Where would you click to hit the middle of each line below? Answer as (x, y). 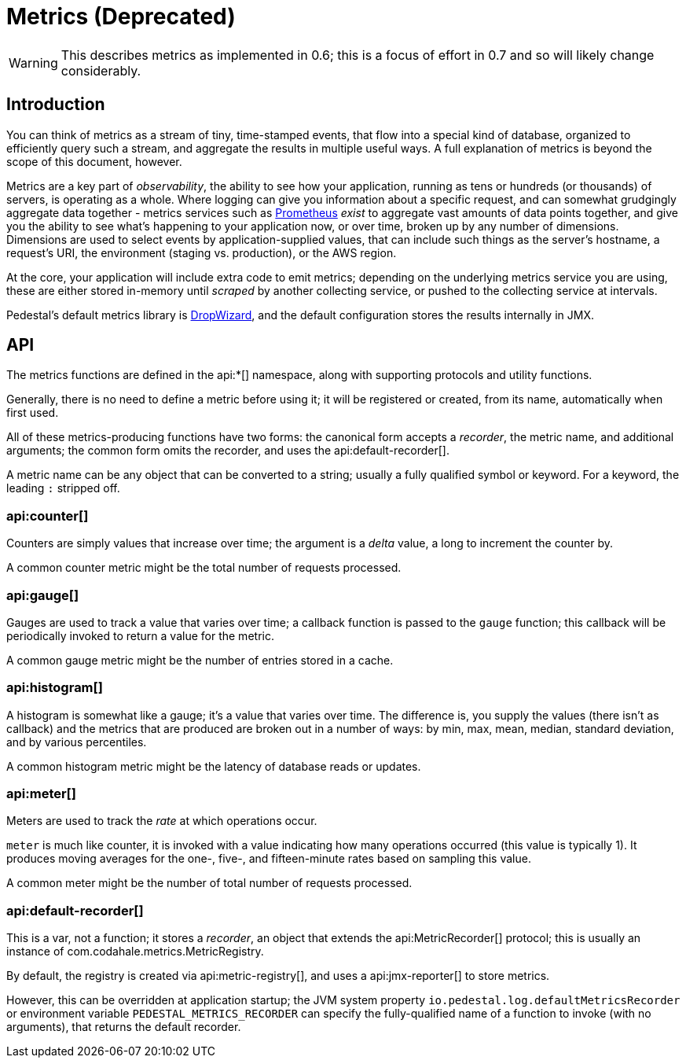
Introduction (56, 105)
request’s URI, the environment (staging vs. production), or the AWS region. (202, 252)
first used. (33, 413)
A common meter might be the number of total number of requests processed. (209, 883)
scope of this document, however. (94, 161)
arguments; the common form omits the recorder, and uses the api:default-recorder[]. (228, 451)
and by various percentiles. (77, 742)
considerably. (101, 70)
